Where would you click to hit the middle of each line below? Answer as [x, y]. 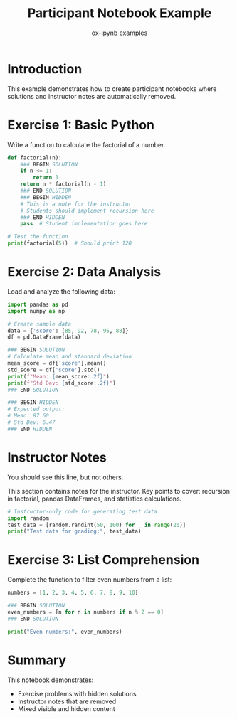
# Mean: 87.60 [28, 416]
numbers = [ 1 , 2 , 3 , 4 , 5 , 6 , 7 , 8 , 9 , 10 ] [73, 593]
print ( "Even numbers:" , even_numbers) [65, 632]
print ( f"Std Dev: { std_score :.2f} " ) [62, 383]
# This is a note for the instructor [76, 204]
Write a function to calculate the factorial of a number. [86, 144]
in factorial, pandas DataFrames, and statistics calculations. [95, 499]
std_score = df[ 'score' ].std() [54, 370]
